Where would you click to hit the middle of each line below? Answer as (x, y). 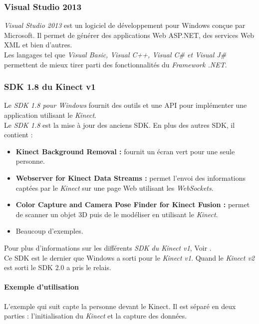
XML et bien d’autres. (38, 45)
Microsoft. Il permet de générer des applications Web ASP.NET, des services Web (129, 35)
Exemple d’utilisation (41, 287)
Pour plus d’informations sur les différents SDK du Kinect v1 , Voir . (108, 247)
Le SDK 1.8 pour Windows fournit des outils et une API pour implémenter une (126, 105)
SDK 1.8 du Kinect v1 (50, 87)
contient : (18, 135)
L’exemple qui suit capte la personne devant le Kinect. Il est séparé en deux (120, 306)
